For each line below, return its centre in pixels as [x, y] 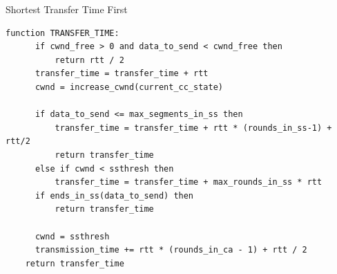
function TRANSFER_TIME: [62, 33]
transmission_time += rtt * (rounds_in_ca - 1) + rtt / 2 [171, 250]
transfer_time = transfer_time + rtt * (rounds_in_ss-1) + [193, 128]
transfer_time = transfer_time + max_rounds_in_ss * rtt [189, 182]
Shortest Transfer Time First [67, 9]
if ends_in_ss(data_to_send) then [114, 195]
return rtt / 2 [89, 60]
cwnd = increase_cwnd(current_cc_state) [129, 87]
